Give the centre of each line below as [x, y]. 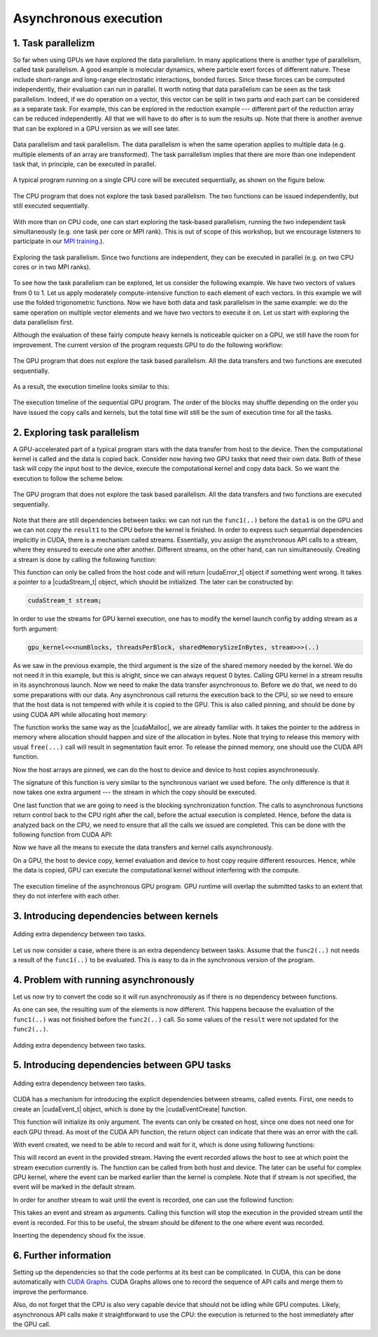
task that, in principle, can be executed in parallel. [85, 164]
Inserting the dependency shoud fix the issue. [79, 1235]
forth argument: [36, 629]
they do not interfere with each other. [66, 896]
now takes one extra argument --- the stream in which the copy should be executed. [135, 793]
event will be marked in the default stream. [75, 1187]
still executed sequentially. [51, 206]
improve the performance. [51, 1291]
